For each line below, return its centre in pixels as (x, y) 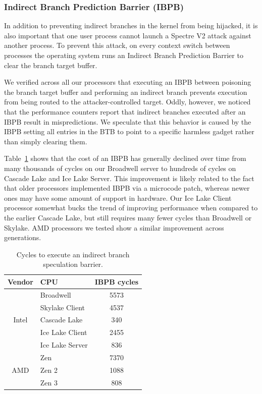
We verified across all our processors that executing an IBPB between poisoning (128, 82)
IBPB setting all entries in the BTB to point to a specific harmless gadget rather (129, 131)
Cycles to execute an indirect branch (73, 254)
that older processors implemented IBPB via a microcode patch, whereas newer (127, 188)
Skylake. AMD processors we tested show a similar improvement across (114, 227)
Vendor (20, 281)
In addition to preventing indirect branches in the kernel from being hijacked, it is (131, 25)
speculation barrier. (73, 264)
